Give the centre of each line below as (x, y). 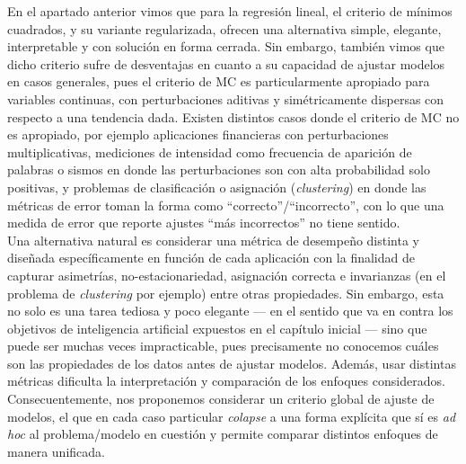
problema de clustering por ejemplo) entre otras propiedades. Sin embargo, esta (226, 293)
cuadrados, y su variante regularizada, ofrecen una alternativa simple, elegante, (224, 28)
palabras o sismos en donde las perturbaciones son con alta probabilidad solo (219, 170)
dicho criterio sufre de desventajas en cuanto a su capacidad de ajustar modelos (226, 63)
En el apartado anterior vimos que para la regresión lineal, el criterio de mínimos (230, 11)
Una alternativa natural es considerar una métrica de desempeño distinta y (214, 240)
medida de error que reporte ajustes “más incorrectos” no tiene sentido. (204, 223)
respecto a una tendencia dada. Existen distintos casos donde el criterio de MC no (233, 116)
